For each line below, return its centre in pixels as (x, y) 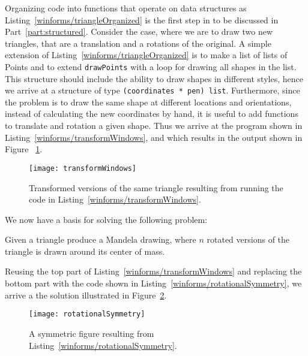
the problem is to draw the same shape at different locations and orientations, (148, 102)
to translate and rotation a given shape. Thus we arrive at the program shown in (154, 126)
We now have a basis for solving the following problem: (106, 219)
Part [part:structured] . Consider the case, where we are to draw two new (139, 31)
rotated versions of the (248, 239)
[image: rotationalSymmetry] (87, 314)
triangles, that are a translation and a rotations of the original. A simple (138, 43)
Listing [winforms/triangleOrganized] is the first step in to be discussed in (142, 19)
